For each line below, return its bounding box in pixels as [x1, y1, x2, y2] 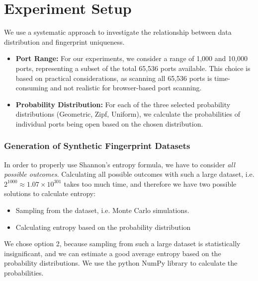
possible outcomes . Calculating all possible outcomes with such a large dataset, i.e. [4, 169, 255, 179]
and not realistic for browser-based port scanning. [50, 82, 202, 93]
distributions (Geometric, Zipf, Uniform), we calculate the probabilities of [15, 109, 241, 119]
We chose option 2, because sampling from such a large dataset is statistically [4, 238, 241, 249]
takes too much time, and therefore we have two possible [64, 178, 237, 189]
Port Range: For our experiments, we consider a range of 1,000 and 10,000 [15, 53, 248, 64]
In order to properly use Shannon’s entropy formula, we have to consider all [4, 159, 235, 169]
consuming [15, 82, 48, 93]
